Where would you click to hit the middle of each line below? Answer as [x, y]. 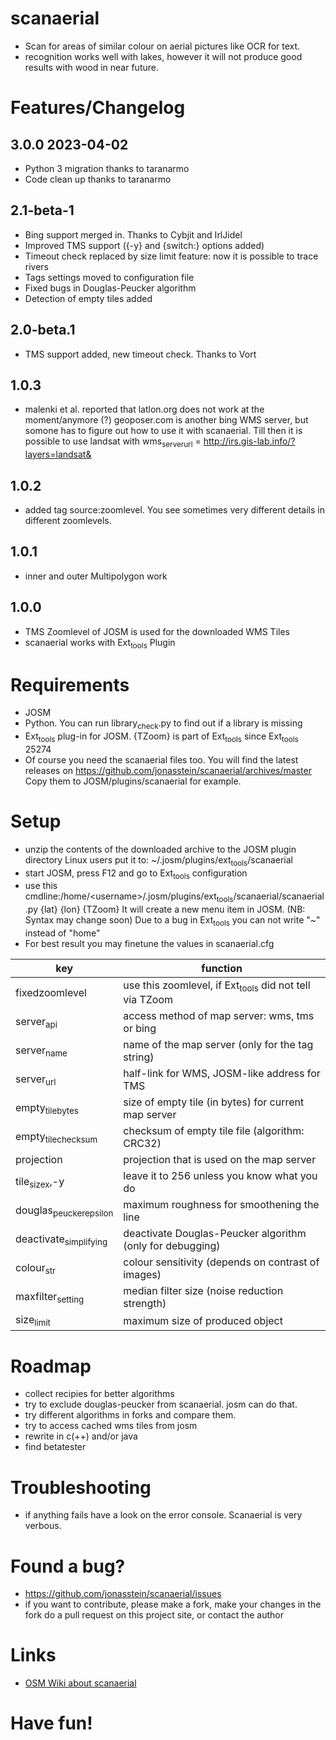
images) [142, 1275]
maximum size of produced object [203, 1320]
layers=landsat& [58, 454]
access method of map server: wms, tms [219, 1016]
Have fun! [51, 1723]
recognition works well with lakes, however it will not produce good [163, 56]
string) [139, 1057]
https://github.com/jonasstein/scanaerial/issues [123, 1594]
